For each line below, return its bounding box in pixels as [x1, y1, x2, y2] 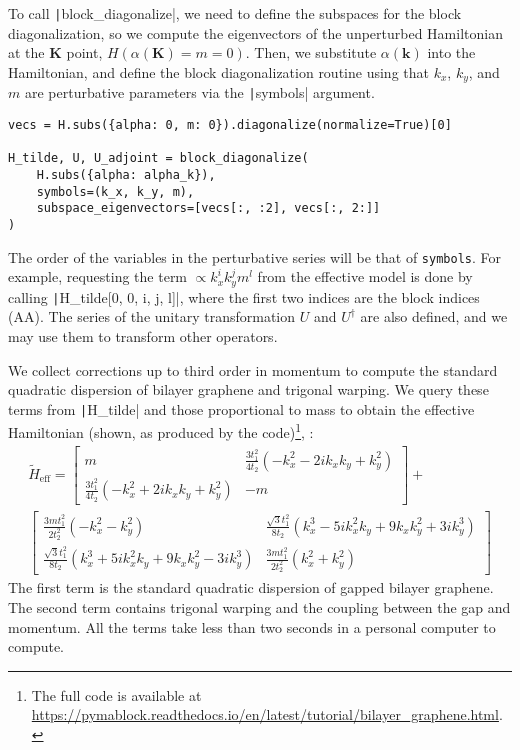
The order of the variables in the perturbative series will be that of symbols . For [8, 246, 502, 267]
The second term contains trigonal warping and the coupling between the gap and [8, 596, 511, 617]
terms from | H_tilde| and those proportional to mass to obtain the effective [8, 398, 475, 419]
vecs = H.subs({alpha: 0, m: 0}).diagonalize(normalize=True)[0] [8, 117, 452, 132]
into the [427, 42, 476, 63]
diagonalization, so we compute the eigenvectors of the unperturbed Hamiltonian [8, 22, 503, 43]
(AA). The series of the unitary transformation [8, 306, 296, 327]
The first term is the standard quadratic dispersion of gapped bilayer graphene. [8, 577, 494, 598]
